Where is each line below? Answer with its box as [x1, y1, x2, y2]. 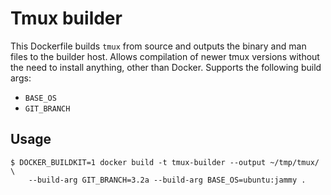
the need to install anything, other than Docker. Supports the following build [10, 61, 322, 73]
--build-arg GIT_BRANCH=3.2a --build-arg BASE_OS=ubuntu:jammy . [28, 175, 307, 185]
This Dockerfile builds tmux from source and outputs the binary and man [10, 40, 307, 52]
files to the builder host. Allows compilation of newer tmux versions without [10, 50, 320, 62]
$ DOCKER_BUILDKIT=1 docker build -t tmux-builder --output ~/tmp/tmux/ [10, 157, 320, 167]
